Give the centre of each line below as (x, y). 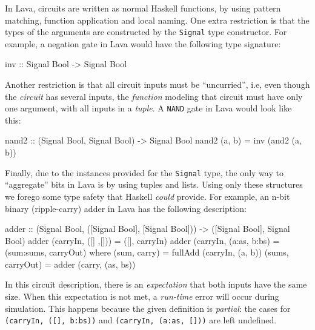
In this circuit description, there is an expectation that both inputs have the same (156, 284)
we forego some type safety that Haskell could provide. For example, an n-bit (148, 196)
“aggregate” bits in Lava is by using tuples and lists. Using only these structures (154, 184)
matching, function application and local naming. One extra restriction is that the (157, 20)
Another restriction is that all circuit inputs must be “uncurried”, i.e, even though (157, 84)
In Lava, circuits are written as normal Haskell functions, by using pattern (143, 8)
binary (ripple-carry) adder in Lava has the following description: (126, 208)
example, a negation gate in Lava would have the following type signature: (143, 43)
